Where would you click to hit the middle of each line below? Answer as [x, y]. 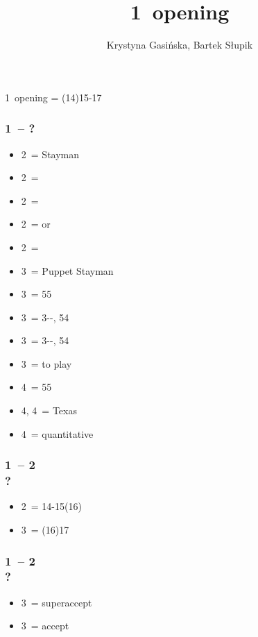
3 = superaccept [57, 602]
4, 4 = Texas [49, 410]
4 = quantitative [57, 433]
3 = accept [45, 626]
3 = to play [46, 363]
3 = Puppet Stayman [67, 270]
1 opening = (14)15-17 [53, 97]
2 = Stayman [50, 154]
